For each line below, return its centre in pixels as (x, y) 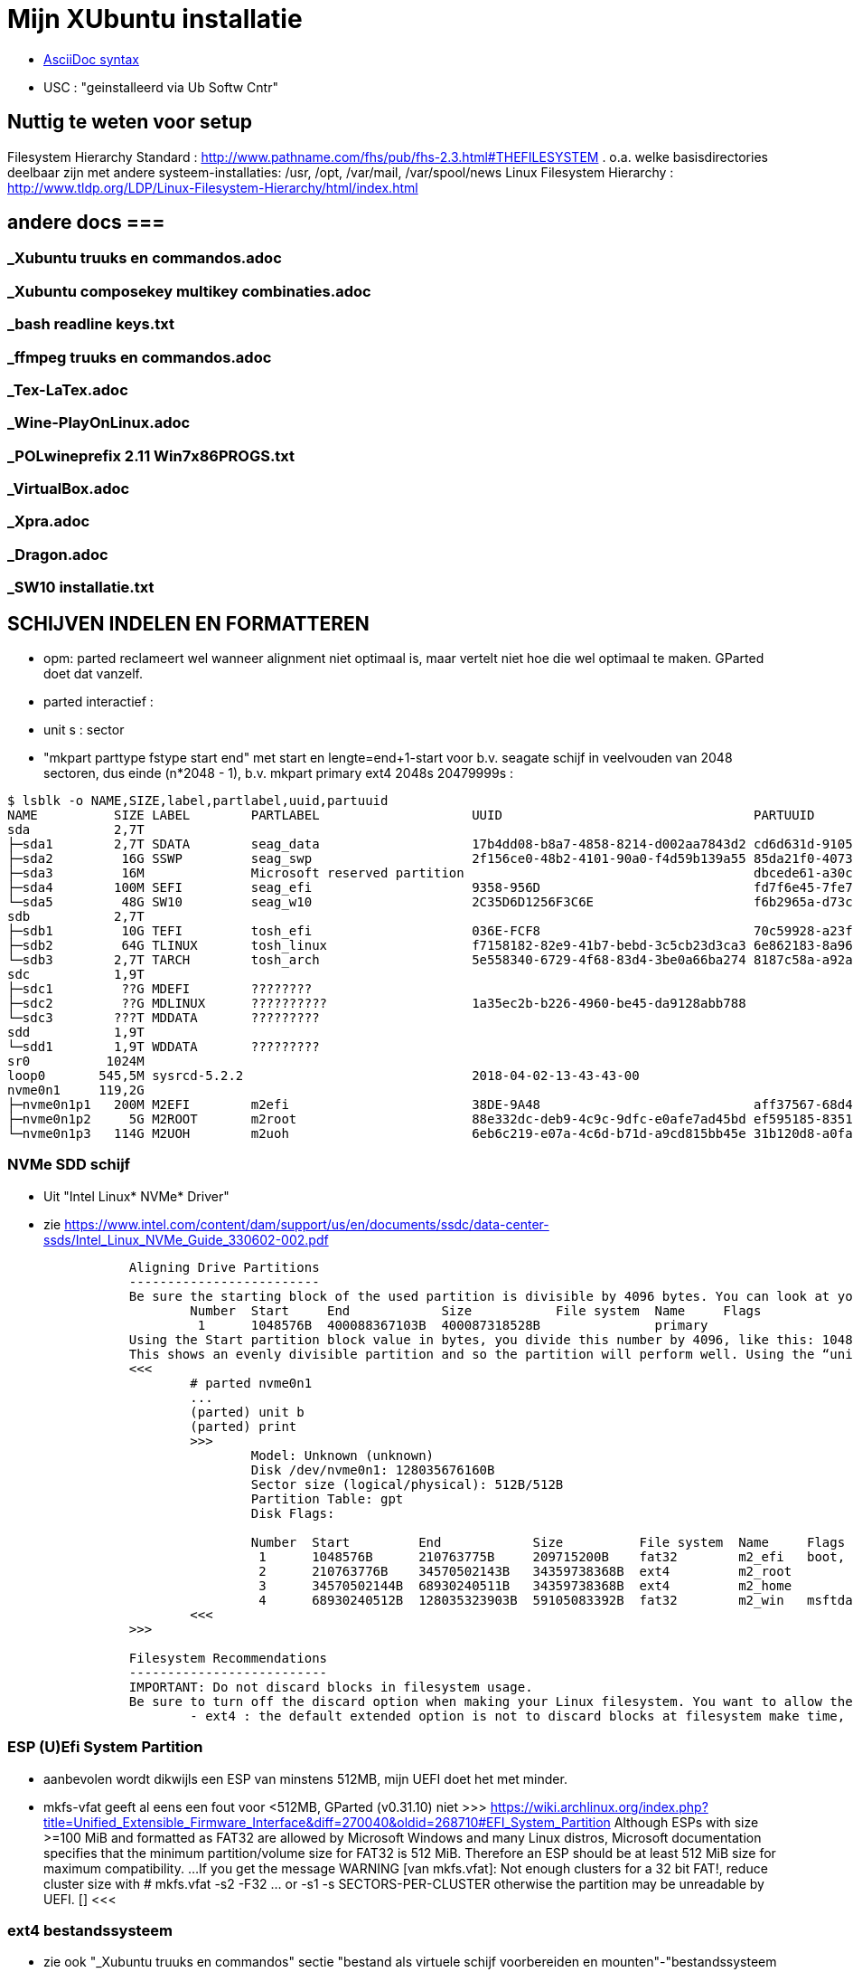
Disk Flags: (293, 1513)
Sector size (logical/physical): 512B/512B (407, 1484)
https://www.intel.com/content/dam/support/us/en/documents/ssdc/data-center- (307, 1224)
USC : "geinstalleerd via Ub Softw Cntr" (161, 87)
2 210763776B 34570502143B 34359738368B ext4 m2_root (525, 1571)
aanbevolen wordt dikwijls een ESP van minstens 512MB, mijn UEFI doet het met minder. (305, 1778)
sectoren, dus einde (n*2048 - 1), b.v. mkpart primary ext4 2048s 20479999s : (279, 773)
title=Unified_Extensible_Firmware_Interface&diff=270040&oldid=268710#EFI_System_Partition (327, 1822)
